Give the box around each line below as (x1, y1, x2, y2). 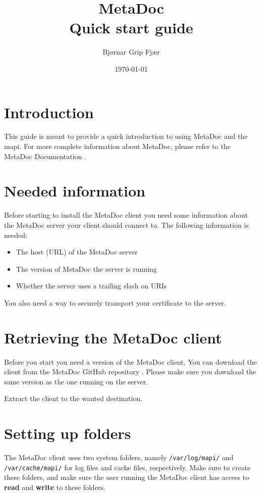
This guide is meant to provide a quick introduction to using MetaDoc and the (4, 131, 248, 141)
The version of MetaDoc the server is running (16, 263, 157, 274)
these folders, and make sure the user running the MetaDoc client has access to (4, 472, 249, 482)
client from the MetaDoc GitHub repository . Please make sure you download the (4, 366, 256, 377)
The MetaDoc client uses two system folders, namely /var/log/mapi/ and (4, 452, 234, 463)
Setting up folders (4, 423, 131, 443)
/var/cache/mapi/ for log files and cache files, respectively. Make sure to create (4, 462, 251, 472)
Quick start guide (69, 17, 193, 38)
